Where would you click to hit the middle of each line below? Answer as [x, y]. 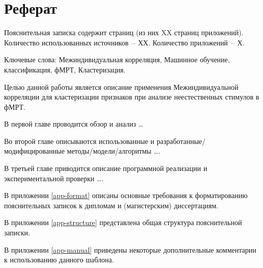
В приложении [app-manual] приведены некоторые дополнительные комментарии [130, 249]
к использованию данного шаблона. [59, 260]
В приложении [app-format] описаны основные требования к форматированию [126, 195]
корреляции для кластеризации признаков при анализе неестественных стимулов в [132, 97]
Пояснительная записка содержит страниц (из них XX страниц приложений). [124, 32]
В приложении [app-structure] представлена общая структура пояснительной [123, 222]
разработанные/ [181, 141]
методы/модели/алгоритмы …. [114, 151]
